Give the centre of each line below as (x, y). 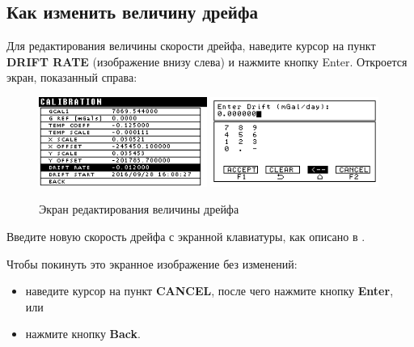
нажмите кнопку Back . (83, 334)
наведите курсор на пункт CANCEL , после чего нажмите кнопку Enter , (209, 291)
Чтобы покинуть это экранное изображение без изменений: (152, 263)
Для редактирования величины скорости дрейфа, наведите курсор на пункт (191, 46)
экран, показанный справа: (72, 77)
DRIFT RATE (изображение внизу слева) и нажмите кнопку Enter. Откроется (207, 61)
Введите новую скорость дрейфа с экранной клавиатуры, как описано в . (186, 236)
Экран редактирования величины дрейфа (139, 209)
